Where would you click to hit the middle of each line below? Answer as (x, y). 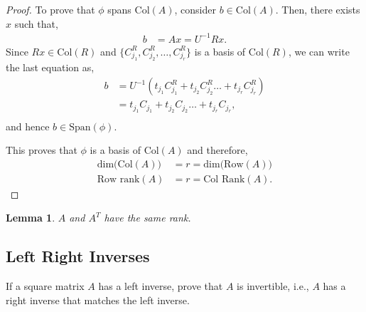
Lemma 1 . (31, 218)
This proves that (42, 150)
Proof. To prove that (50, 9)
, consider (195, 9)
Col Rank (224, 179)
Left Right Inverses (78, 256)
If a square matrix (45, 286)
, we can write (319, 51)
